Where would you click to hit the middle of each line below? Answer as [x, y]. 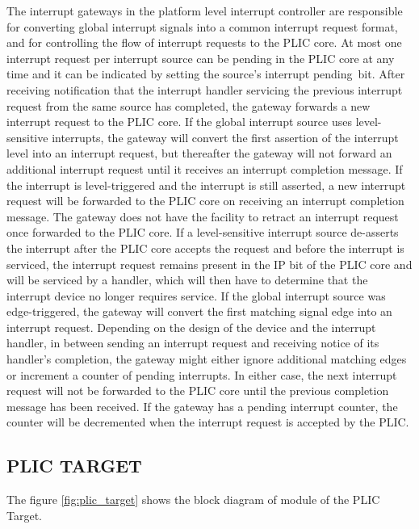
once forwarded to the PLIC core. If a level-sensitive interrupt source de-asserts [203, 232]
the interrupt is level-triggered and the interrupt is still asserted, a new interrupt [206, 185]
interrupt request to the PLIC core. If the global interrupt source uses [179, 122]
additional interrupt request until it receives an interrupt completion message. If [205, 168]
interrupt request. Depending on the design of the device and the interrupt [191, 327]
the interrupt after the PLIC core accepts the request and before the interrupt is [205, 248]
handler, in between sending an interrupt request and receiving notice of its [193, 343]
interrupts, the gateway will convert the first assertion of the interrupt [225, 137]
